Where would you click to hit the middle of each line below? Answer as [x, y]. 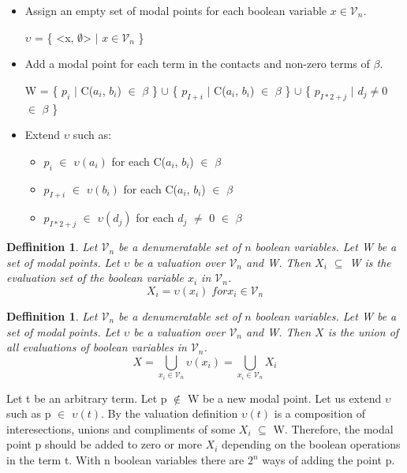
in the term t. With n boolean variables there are [125, 460]
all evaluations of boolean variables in [97, 347]
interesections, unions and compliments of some [121, 428]
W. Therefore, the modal [333, 428]
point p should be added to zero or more [104, 444]
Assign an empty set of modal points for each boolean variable [176, 10]
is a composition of [320, 413]
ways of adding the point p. [329, 460]
